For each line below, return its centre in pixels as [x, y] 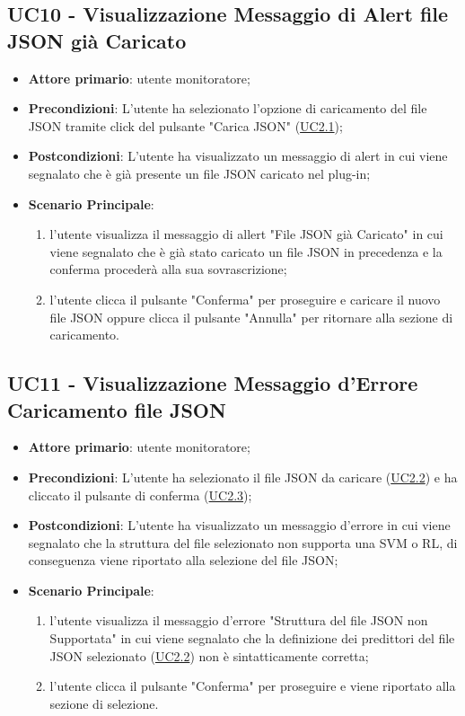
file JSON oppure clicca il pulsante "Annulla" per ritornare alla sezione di [251, 317]
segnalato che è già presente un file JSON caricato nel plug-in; [199, 173]
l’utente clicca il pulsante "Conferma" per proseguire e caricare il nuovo [245, 299]
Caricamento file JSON [117, 409]
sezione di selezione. [104, 703]
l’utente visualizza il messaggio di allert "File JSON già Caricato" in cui [246, 234]
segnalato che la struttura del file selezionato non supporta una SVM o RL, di [243, 542]
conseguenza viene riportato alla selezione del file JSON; [183, 560]
